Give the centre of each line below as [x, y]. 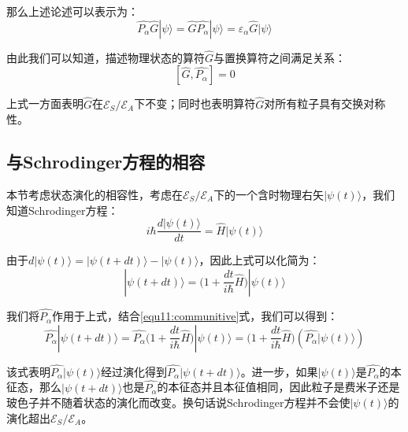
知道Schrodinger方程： [63, 210]
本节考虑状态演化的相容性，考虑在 [95, 195]
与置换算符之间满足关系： [280, 57]
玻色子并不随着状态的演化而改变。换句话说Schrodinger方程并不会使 [178, 402]
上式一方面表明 [45, 103]
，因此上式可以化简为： [260, 260]
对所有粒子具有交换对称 [325, 103]
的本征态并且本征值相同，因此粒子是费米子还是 [278, 387]
